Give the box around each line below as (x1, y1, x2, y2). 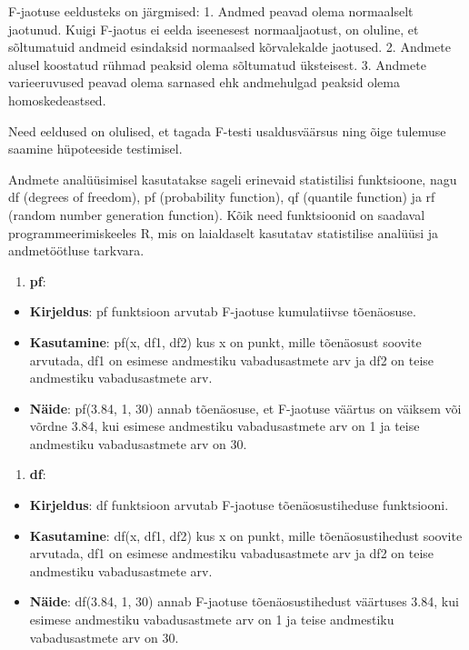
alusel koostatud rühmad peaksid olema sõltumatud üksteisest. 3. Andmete (8, 55, 426, 74)
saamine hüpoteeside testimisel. (8, 139, 183, 158)
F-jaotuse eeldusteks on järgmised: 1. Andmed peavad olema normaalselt (8, 2, 414, 20)
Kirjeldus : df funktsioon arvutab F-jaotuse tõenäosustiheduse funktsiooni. (29, 495, 449, 515)
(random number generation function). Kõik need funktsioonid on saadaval (8, 205, 425, 224)
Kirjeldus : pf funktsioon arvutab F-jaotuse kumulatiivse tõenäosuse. (29, 302, 416, 321)
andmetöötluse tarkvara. (8, 241, 145, 260)
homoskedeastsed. (8, 90, 106, 109)
